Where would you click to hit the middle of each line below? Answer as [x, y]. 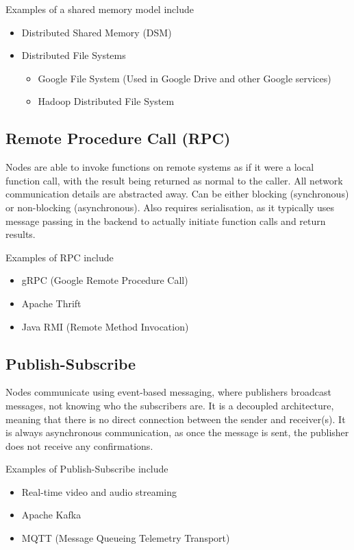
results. [21, 234]
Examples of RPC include [60, 257]
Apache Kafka [51, 515]
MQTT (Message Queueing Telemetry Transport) [126, 538]
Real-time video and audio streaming [99, 491]
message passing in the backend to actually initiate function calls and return [166, 220]
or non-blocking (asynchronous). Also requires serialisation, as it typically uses [170, 207]
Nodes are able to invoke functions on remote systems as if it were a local [160, 167]
